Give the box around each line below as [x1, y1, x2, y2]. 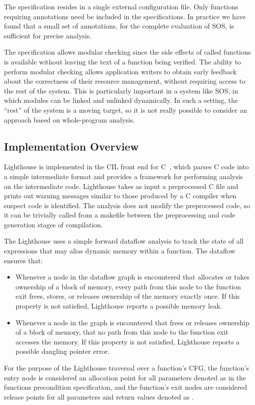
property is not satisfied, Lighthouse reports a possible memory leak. [15, 301, 222, 311]
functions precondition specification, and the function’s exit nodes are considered [4, 382, 247, 392]
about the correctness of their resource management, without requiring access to [4, 76, 246, 86]
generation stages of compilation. [4, 219, 103, 229]
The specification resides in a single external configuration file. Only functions [4, 1, 238, 11]
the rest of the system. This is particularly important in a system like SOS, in [4, 85, 238, 95]
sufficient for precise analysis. [4, 30, 92, 40]
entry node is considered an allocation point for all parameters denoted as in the [4, 372, 246, 382]
